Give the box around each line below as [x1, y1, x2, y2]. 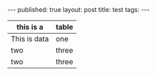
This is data [11, 34, 49, 44]
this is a [16, 23, 44, 32]
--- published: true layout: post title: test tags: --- [7, 6, 150, 13]
